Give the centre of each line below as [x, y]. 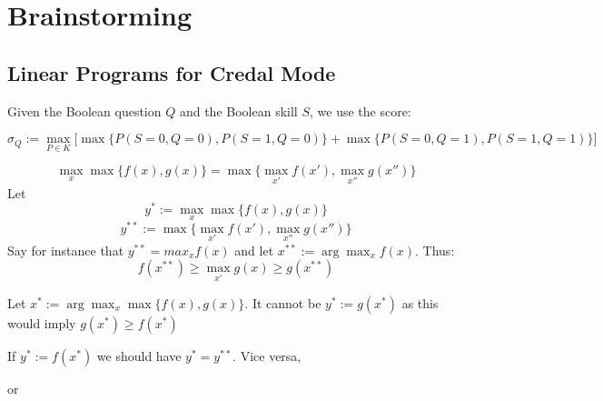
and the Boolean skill [238, 110]
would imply [42, 322]
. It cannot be [283, 302]
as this [420, 302]
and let [254, 250]
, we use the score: [360, 110]
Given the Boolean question [84, 110]
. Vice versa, [267, 355]
